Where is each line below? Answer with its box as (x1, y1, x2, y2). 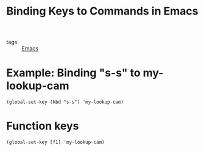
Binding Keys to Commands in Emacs (6, 4, 199, 18)
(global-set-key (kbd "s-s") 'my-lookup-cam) (6, 99, 124, 106)
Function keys (6, 119, 79, 133)
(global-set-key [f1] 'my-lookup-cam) (6, 139, 105, 146)
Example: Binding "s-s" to (6, 66, 141, 80)
